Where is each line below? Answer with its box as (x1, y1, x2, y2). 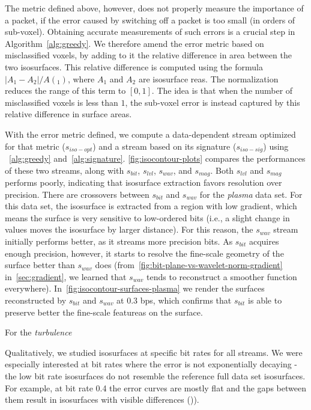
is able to (248, 293, 282, 306)
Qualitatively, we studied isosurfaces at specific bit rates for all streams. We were (5, 346, 303, 358)
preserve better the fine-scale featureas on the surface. (5, 305, 203, 318)
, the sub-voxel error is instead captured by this (125, 96, 300, 108)
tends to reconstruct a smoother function (146, 270, 297, 283)
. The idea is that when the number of (151, 84, 293, 97)
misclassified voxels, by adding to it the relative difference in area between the (5, 49, 292, 61)
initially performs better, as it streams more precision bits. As (5, 235, 233, 247)
